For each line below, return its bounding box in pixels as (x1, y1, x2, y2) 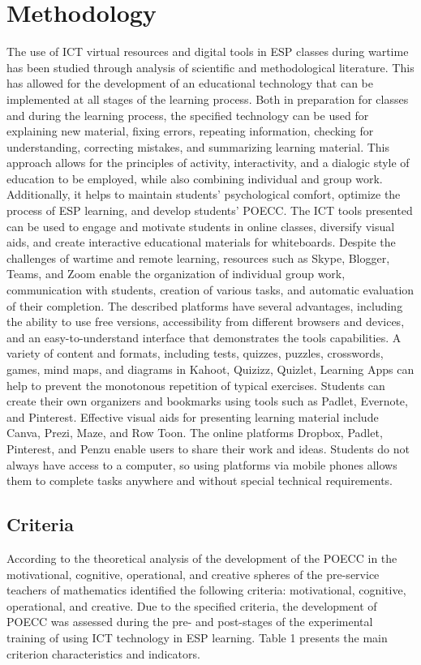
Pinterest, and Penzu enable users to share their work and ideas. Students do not (6, 440, 410, 457)
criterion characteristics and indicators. (6, 645, 200, 662)
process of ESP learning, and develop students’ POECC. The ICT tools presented (6, 202, 413, 219)
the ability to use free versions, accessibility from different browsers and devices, (6, 313, 405, 330)
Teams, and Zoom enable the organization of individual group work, (6, 265, 346, 282)
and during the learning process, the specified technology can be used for (6, 106, 369, 123)
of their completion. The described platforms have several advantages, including (6, 297, 403, 314)
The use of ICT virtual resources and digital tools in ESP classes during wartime (6, 43, 409, 60)
